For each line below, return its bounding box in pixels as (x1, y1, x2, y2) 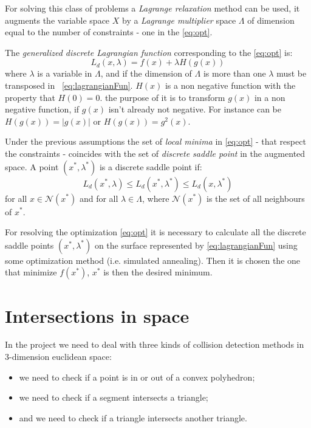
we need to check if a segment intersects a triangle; (19, 391, 208, 404)
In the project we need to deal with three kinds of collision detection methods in (5, 338, 304, 351)
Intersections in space (5, 303, 190, 328)
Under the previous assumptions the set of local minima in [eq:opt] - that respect (5, 135, 306, 148)
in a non (254, 91, 285, 103)
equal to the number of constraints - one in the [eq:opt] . (5, 26, 213, 38)
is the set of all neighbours (207, 192, 305, 204)
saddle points (5, 238, 54, 251)
